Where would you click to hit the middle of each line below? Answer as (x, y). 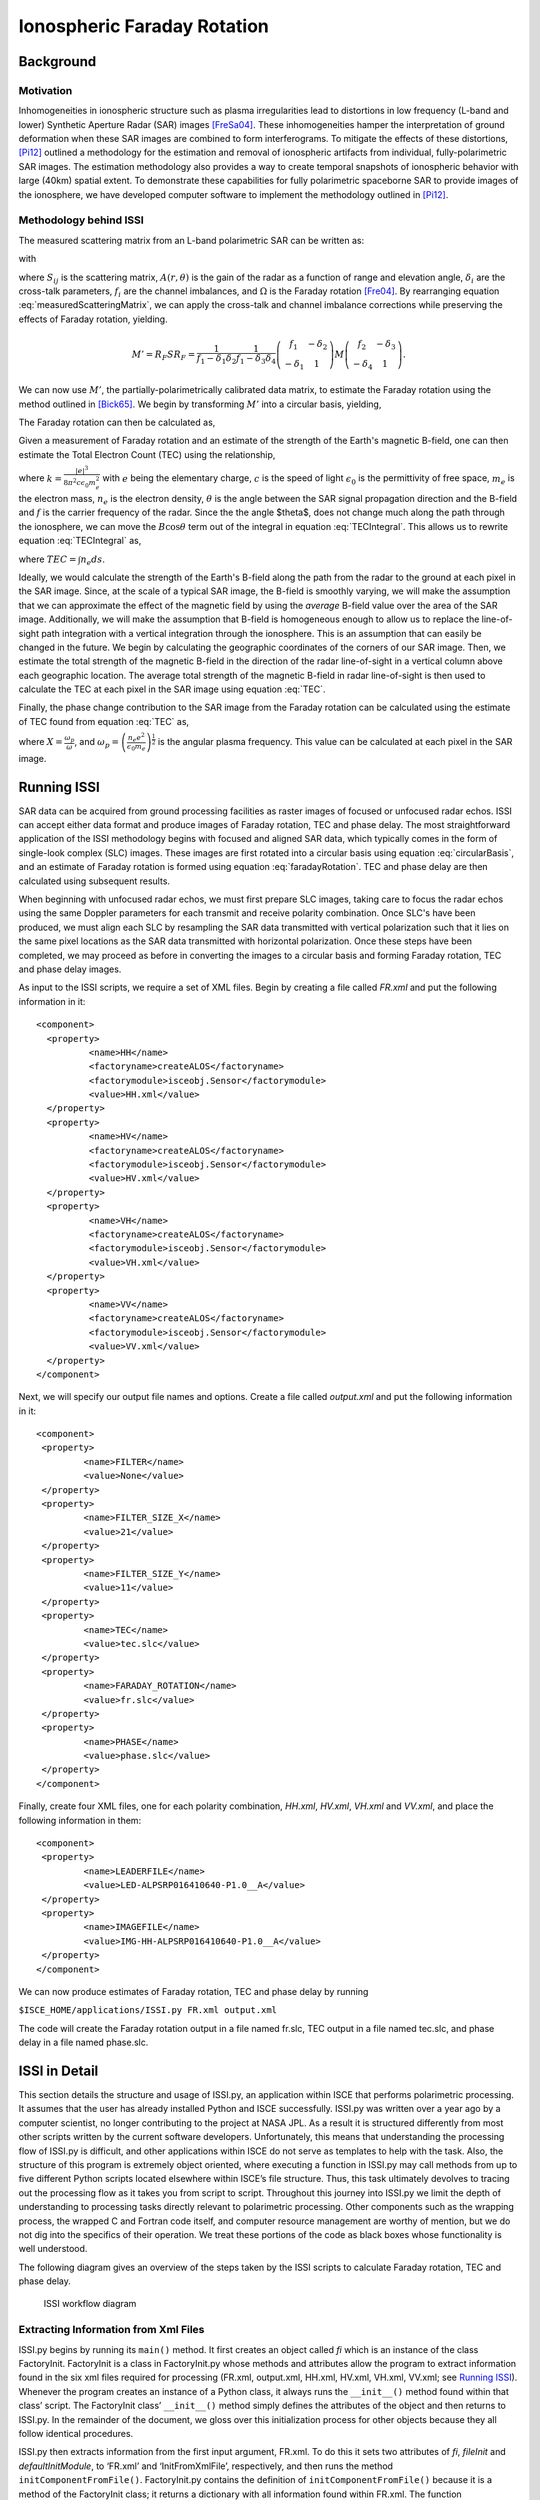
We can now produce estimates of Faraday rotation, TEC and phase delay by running (193, 1991)
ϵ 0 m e (136, 747)
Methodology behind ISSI (81, 220)
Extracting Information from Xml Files (111, 2330)
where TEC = (47, 559)
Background (57, 61)
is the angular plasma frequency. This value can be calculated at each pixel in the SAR (335, 742)
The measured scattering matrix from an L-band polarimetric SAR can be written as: (191, 240)
